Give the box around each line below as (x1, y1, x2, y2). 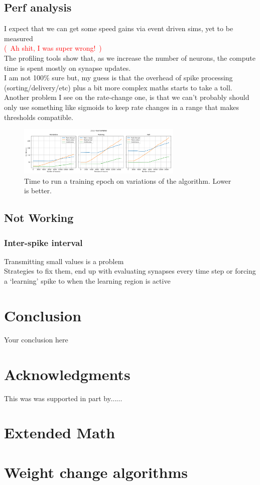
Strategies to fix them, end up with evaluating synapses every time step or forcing (4, 266, 256, 276)
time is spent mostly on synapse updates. (4, 62, 131, 73)
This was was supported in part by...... (4, 393, 122, 403)
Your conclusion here (4, 334, 68, 344)
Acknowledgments (4, 363, 131, 384)
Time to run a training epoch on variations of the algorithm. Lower (24, 175, 231, 186)
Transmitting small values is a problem (4, 256, 124, 266)
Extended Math (4, 422, 115, 443)
